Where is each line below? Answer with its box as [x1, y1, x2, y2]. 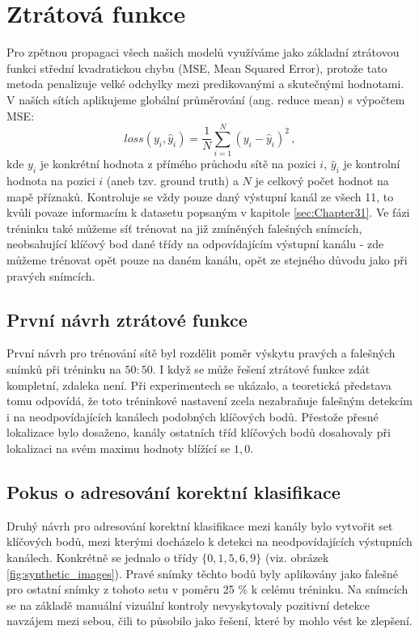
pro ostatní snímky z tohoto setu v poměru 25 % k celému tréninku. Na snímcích [6, 581, 408, 598]
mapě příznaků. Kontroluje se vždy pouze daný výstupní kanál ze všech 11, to [6, 188, 394, 205]
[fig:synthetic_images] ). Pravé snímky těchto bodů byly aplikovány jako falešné [6, 564, 398, 581]
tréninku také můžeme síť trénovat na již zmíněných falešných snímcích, [6, 219, 362, 236]
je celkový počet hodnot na [255, 172, 389, 189]
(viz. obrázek [265, 548, 329, 565]
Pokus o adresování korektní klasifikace [6, 479, 341, 504]
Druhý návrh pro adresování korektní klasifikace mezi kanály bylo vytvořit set [6, 517, 393, 534]
